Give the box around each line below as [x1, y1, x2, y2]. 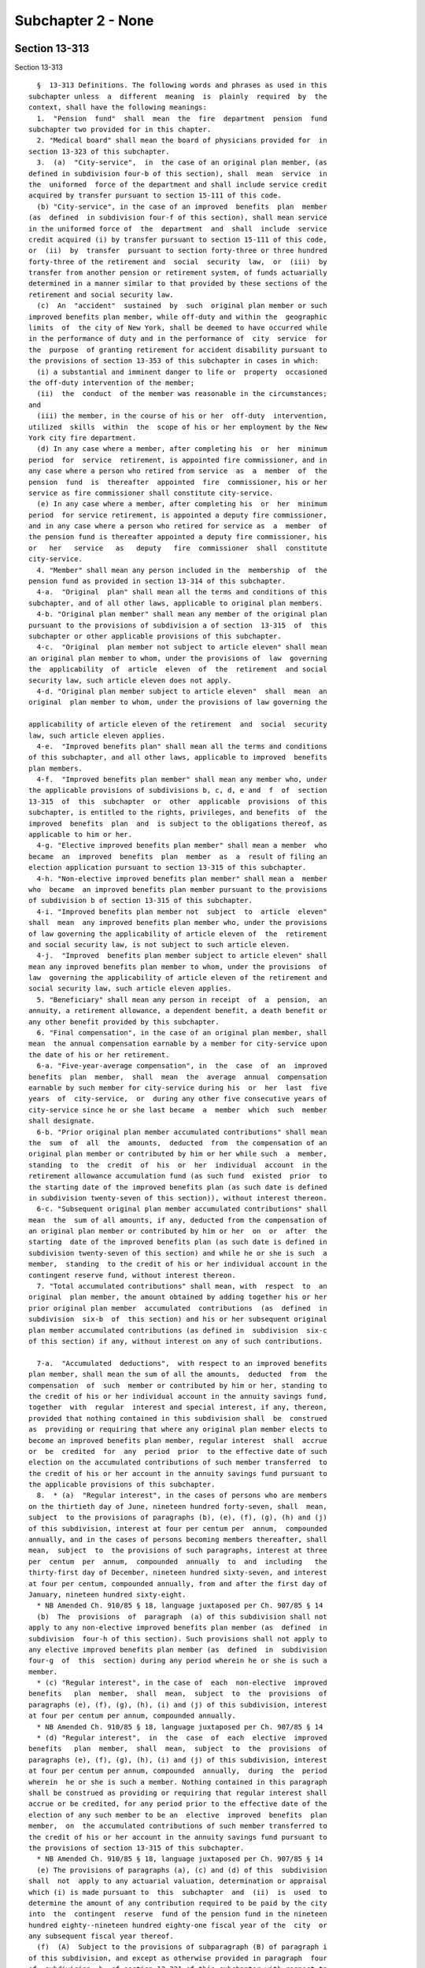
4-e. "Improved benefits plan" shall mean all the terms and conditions [36, 742, 327, 751]
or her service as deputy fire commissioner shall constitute [28, 543, 327, 553]
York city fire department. [28, 433, 137, 442]
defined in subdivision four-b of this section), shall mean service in [28, 169, 327, 178]
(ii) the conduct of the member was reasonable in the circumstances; [36, 390, 327, 398]
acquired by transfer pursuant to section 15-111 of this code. [28, 191, 283, 200]
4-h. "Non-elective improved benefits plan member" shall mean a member [36, 874, 327, 883]
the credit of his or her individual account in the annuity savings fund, [28, 1392, 327, 1400]
